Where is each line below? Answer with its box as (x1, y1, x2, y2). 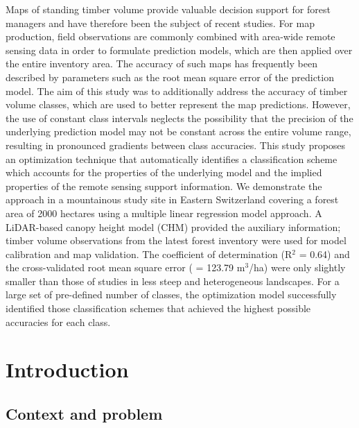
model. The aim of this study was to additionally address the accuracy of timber (6, 83, 348, 98)
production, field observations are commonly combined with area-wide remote (6, 29, 335, 44)
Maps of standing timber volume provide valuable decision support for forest (6, 2, 331, 16)
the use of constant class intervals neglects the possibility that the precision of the (6, 110, 353, 125)
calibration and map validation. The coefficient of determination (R (6, 246, 292, 261)
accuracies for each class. (6, 314, 111, 329)
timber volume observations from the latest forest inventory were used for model (6, 233, 347, 248)
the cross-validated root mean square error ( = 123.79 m (6, 260, 245, 275)
